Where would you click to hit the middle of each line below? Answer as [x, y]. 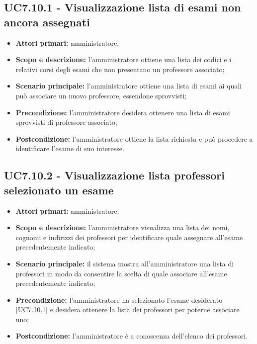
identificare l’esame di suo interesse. [70, 148]
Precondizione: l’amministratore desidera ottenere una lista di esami [123, 112]
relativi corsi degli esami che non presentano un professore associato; [120, 69]
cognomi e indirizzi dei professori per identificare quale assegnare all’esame [129, 237]
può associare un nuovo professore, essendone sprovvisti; [101, 95]
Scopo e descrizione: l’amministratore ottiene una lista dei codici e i [124, 59]
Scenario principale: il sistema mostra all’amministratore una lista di [125, 263]
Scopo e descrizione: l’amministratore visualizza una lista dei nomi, [123, 227]
